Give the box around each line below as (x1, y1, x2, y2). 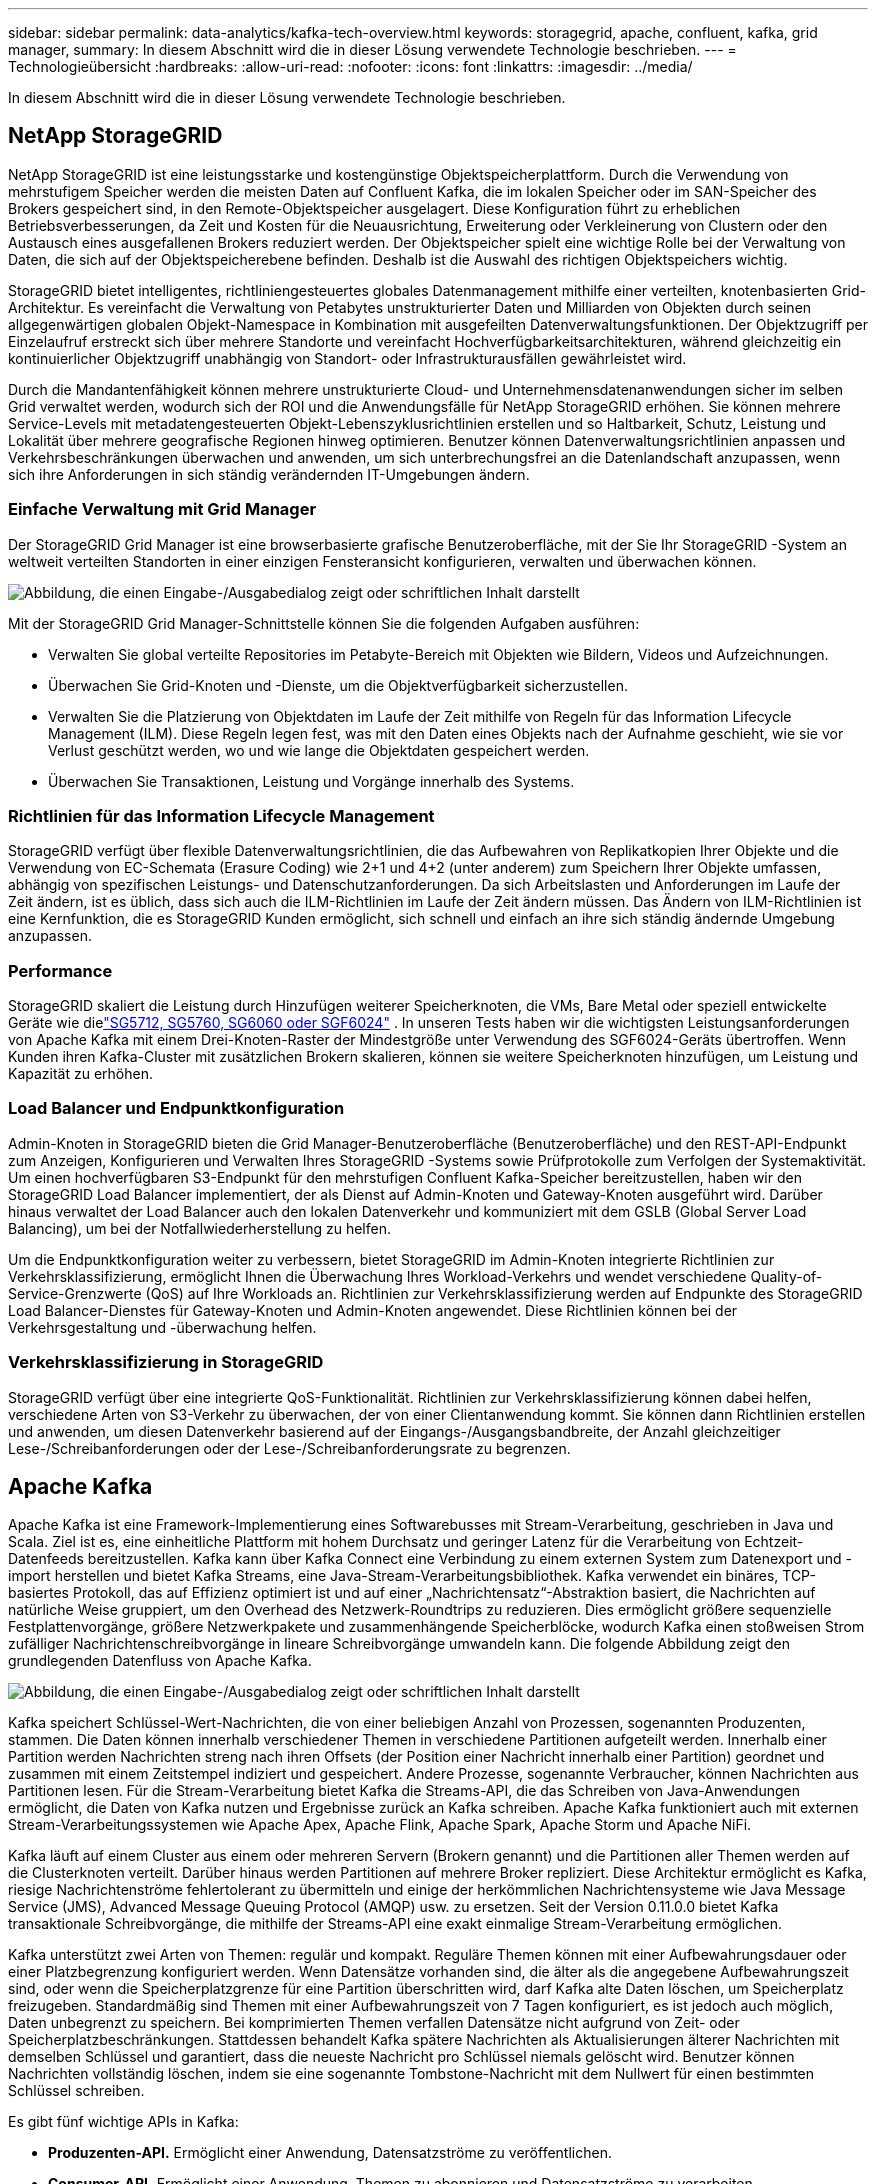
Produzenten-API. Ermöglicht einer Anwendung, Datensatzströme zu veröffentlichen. (48, 2144, 612, 2162)
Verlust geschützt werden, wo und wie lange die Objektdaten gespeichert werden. (48, 741, 590, 759)
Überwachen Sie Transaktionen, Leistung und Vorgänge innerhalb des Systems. (48, 772, 575, 790)
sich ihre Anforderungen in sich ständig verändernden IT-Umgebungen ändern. (8, 465, 530, 483)
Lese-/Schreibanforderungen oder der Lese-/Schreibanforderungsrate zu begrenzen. (8, 1439, 571, 1457)
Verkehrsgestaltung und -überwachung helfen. (8, 1318, 317, 1336)
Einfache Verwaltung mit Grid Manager (8, 499, 317, 520)
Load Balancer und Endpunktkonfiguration (8, 1098, 345, 1119)
